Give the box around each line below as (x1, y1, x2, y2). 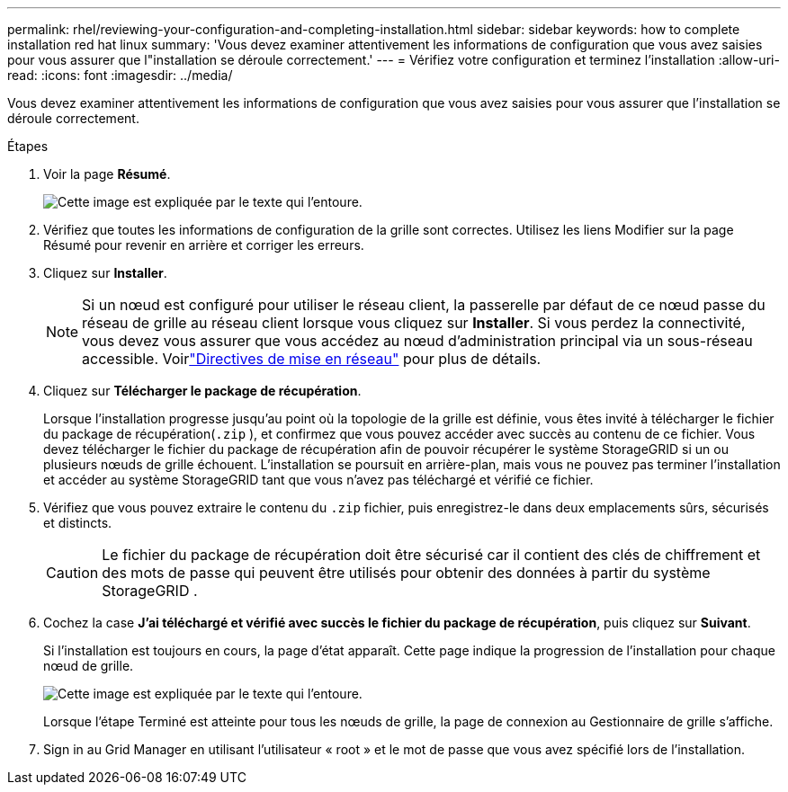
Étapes (7, 138, 49, 154)
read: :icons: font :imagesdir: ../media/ (7, 67, 233, 83)
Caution (46, 564, 99, 582)
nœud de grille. (43, 658, 134, 673)
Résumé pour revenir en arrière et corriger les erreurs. (43, 237, 364, 253)
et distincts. (43, 515, 112, 530)
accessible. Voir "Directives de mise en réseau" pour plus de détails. (82, 350, 542, 368)
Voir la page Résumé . (43, 166, 171, 182)
